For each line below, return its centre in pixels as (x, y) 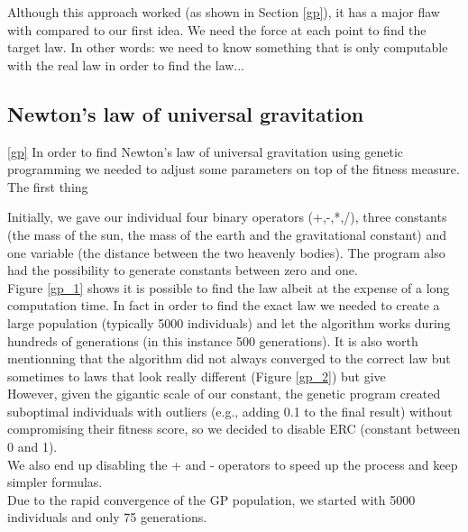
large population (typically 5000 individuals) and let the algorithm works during (229, 322)
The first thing (48, 186)
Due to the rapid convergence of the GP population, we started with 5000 (211, 499)
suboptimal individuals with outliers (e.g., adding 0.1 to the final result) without (230, 411)
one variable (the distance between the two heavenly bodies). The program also (226, 252)
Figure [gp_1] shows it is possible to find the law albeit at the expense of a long (229, 287)
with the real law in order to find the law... (126, 64)
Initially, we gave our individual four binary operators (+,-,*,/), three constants (227, 217)
